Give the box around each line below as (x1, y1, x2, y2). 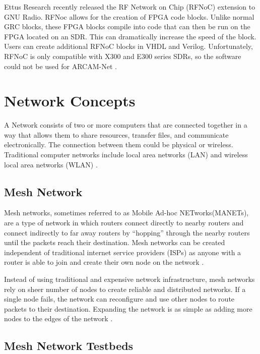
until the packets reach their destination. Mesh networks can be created (4, 237, 225, 248)
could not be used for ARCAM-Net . (4, 61, 117, 71)
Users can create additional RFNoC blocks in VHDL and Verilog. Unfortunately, (4, 41, 253, 51)
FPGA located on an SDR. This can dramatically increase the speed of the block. (4, 31, 256, 41)
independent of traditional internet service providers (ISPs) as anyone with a (4, 247, 241, 257)
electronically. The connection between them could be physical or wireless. (4, 139, 233, 150)
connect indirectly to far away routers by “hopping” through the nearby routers (4, 227, 250, 238)
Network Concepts (4, 90, 136, 111)
